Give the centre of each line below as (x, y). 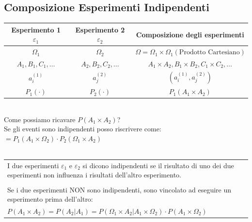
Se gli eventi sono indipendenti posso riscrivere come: (83, 129)
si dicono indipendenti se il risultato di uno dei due (158, 165)
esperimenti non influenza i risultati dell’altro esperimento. (94, 175)
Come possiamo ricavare (40, 119)
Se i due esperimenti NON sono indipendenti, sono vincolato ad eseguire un (119, 189)
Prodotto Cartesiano (209, 53)
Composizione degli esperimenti (190, 34)
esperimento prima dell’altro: (50, 199)
